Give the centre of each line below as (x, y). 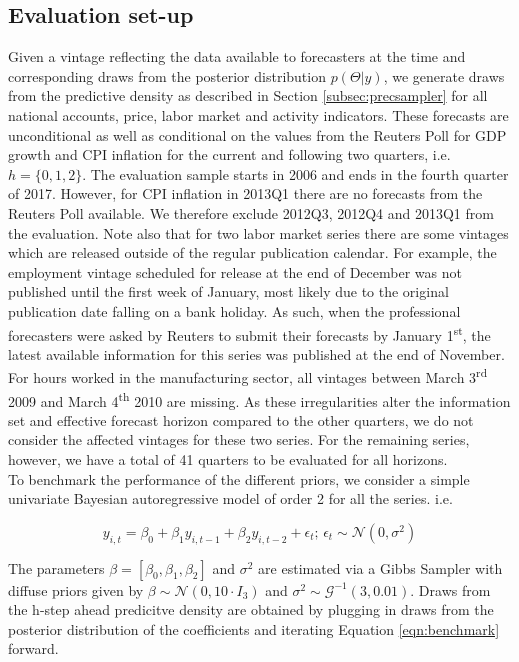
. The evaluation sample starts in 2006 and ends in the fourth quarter (295, 173)
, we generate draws (444, 75)
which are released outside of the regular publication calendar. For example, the (252, 252)
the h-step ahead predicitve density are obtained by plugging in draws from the (251, 609)
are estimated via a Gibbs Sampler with (380, 567)
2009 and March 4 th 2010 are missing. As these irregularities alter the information (259, 399)
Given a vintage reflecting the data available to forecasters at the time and (237, 56)
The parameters (56, 567)
